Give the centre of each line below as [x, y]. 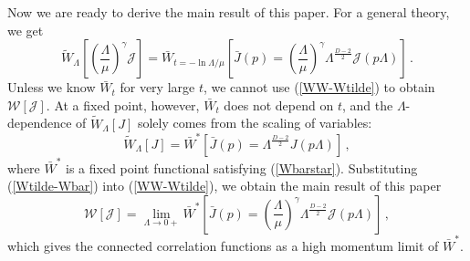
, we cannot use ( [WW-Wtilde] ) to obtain [319, 87]
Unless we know [52, 87]
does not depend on [279, 104]
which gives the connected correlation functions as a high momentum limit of [223, 245]
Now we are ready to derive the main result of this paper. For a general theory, [229, 12]
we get [26, 30]
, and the [367, 104]
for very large [157, 87]
